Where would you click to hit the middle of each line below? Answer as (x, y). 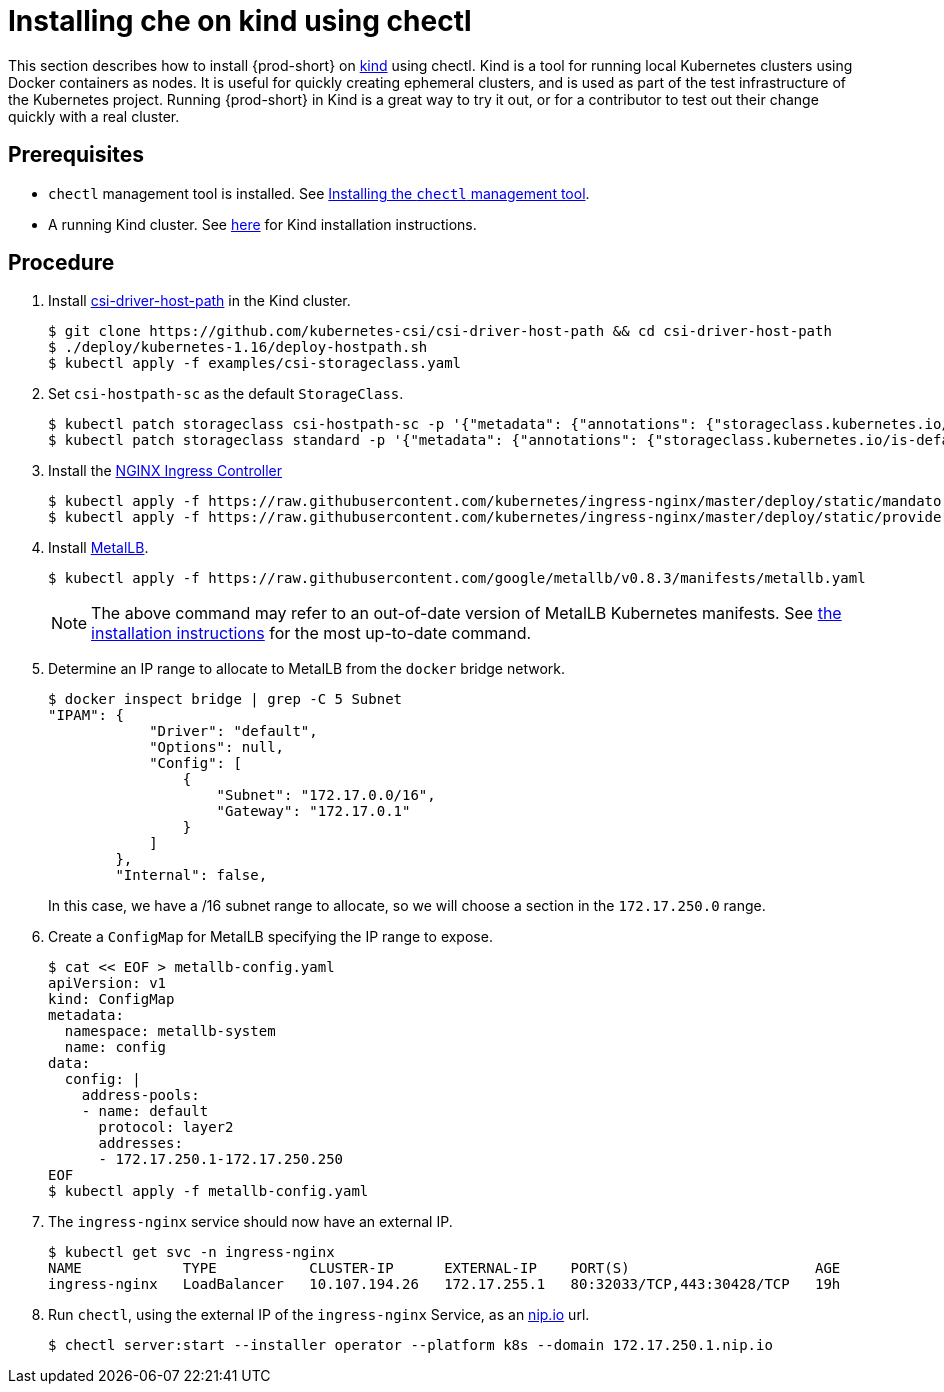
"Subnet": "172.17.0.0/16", (326, 795)
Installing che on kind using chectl (240, 21)
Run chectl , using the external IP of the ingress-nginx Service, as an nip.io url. (319, 1315)
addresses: (140, 1143)
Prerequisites (76, 155)
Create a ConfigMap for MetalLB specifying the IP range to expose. (270, 937)
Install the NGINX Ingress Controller (165, 471)
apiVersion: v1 (107, 983)
